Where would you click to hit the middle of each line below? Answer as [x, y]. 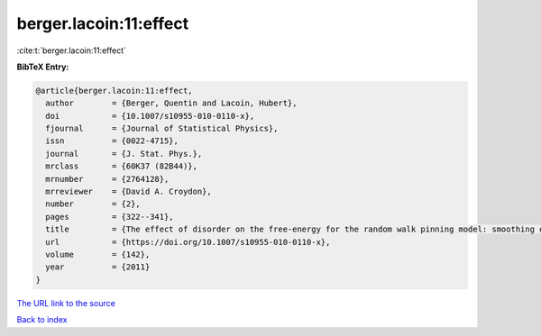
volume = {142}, [98, 254]
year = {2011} [98, 267]
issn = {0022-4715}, [112, 141]
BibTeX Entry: [43, 67]
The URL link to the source [66, 303]
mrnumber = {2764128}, [107, 179]
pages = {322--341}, [110, 217]
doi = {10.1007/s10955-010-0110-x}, [150, 116]
